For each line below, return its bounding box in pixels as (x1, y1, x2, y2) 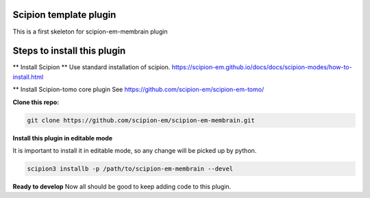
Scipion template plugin (12, 9, 116, 21)
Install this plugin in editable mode (12, 134, 113, 142)
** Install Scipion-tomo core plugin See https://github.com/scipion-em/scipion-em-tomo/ (12, 86, 264, 94)
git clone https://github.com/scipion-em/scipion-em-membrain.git (27, 116, 255, 124)
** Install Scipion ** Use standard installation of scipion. (12, 63, 171, 71)
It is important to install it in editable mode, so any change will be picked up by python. (12, 146, 257, 154)
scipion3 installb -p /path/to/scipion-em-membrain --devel (27, 164, 234, 173)
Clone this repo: (12, 98, 60, 106)
